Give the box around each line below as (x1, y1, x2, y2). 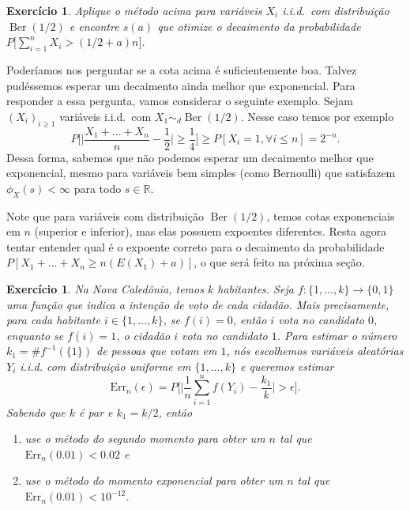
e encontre (69, 17, 119, 34)
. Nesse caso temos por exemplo (240, 108, 394, 124)
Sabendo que (6, 403, 66, 420)
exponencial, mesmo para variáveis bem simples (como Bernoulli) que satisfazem (6, 164, 396, 181)
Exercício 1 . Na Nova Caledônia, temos (6, 280, 204, 297)
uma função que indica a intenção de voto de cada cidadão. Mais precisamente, (6, 296, 389, 312)
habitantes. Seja (217, 280, 294, 297)
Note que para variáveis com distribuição (6, 207, 204, 224)
